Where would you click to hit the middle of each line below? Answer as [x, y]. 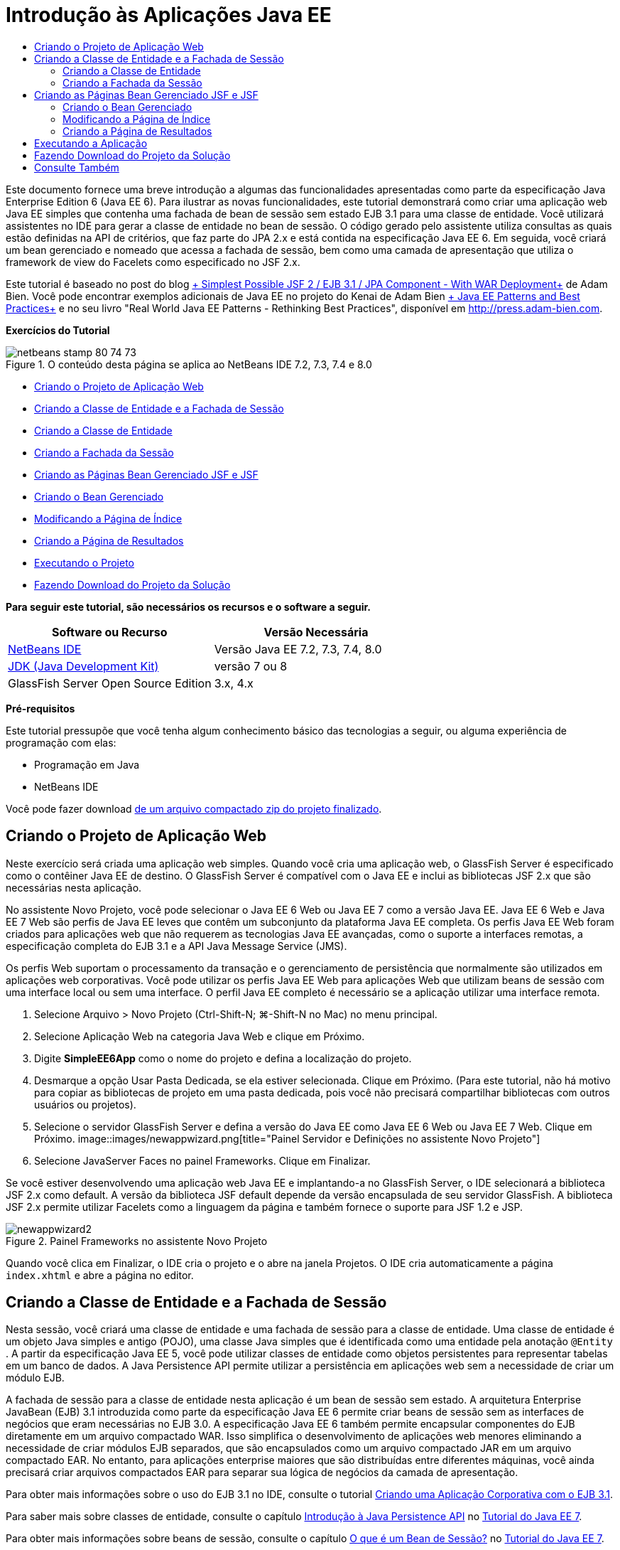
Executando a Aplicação [91, 143]
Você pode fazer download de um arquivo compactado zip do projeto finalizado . [194, 808]
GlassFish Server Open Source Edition [110, 683]
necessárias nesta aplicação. [74, 887]
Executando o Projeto [84, 562]
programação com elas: [61, 742]
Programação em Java [87, 764]
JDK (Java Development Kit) [83, 666]
